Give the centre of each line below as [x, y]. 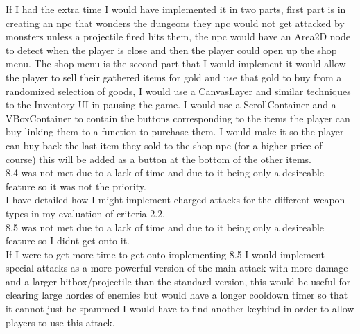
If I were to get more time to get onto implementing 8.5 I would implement [165, 254]
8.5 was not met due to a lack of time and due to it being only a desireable [165, 227]
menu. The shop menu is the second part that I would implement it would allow [176, 64]
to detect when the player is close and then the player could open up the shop [171, 50]
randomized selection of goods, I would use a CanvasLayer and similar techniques [178, 91]
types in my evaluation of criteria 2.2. [85, 213]
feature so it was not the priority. [76, 186]
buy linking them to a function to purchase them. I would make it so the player [175, 132]
